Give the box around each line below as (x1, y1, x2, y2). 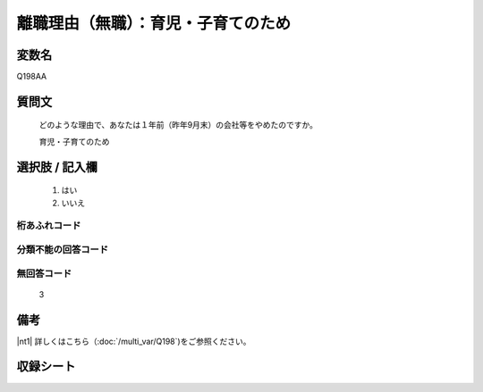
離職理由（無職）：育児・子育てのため (16, 13, 292, 33)
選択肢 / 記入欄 (16, 159, 98, 174)
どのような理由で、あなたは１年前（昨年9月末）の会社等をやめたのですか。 (38, 120, 318, 130)
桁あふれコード (16, 220, 81, 232)
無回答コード (16, 267, 72, 279)
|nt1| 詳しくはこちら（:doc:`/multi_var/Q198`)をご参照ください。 (16, 336, 251, 346)
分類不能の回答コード (16, 243, 109, 255)
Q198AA (16, 71, 47, 82)
